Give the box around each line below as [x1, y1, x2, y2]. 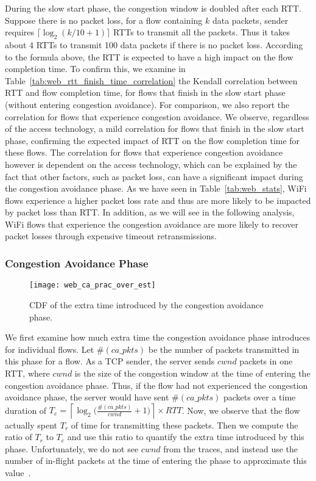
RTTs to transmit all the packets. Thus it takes [113, 26, 290, 38]
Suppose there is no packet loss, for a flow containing [5, 13, 203, 26]
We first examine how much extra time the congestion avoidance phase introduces [5, 331, 311, 344]
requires [5, 26, 34, 38]
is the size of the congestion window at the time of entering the [74, 366, 311, 379]
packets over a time [223, 391, 296, 403]
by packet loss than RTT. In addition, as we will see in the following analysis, [5, 206, 295, 219]
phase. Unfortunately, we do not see [5, 442, 139, 455]
